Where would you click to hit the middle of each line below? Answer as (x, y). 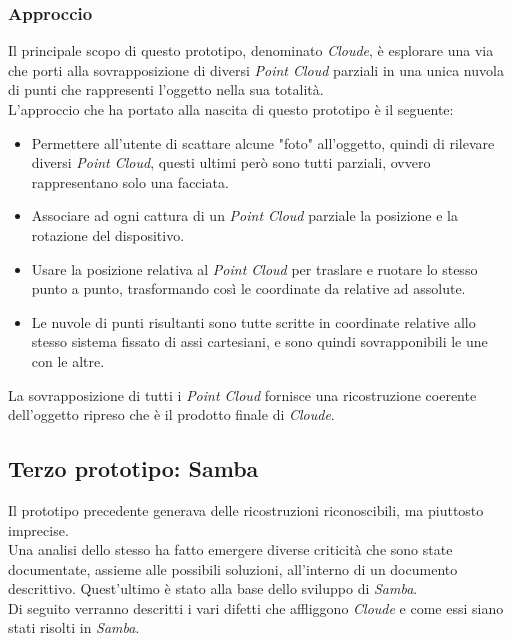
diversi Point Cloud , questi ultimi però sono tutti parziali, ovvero (231, 162)
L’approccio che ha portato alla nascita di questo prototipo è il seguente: (231, 109)
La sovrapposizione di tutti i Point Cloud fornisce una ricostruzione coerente (242, 394)
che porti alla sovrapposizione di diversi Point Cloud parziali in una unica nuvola (256, 69)
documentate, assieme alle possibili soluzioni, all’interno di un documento (233, 568)
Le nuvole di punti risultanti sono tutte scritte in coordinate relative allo (253, 321)
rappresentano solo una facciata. (130, 181)
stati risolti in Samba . (74, 627)
